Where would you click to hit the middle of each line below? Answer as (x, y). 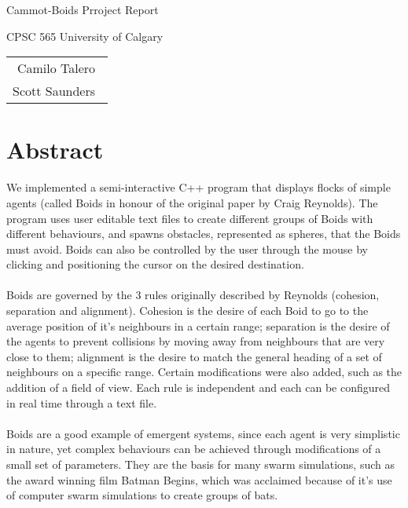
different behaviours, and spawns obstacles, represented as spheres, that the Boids (204, 234)
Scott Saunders (54, 91)
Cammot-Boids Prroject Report (83, 9)
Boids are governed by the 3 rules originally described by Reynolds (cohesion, (193, 295)
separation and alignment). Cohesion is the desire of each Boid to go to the (187, 311)
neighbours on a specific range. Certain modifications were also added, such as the (204, 372)
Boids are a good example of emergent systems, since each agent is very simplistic (203, 433)
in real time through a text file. (82, 402)
